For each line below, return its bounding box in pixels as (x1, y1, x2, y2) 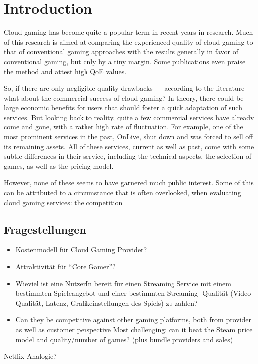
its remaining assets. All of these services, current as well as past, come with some (4, 141, 254, 151)
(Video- (230, 288, 253, 298)
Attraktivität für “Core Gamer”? (15, 261, 116, 272)
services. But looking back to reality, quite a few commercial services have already (4, 112, 254, 122)
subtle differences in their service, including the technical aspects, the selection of (4, 151, 252, 161)
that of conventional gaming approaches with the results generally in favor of (4, 46, 238, 57)
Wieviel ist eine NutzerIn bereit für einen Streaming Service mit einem (15, 278, 231, 288)
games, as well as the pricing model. (4, 160, 114, 171)
